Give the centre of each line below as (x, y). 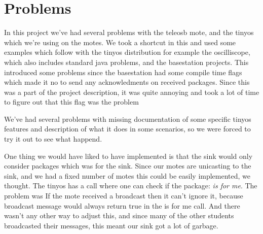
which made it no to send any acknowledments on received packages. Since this (127, 82)
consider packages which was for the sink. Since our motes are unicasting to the (128, 166)
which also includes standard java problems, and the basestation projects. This (126, 62)
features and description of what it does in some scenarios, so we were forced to (127, 129)
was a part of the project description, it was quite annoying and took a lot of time (132, 92)
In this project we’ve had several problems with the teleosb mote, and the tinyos (129, 32)
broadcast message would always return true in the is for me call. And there (122, 205)
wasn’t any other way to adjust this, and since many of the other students (119, 215)
